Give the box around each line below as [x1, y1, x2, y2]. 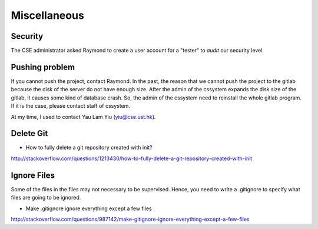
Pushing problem [11, 62, 75, 72]
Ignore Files [11, 170, 55, 180]
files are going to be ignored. [11, 194, 81, 201]
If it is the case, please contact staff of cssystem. [11, 102, 131, 109]
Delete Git [11, 128, 48, 138]
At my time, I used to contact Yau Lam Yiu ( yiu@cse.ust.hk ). [11, 113, 156, 120]
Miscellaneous [11, 9, 85, 22]
